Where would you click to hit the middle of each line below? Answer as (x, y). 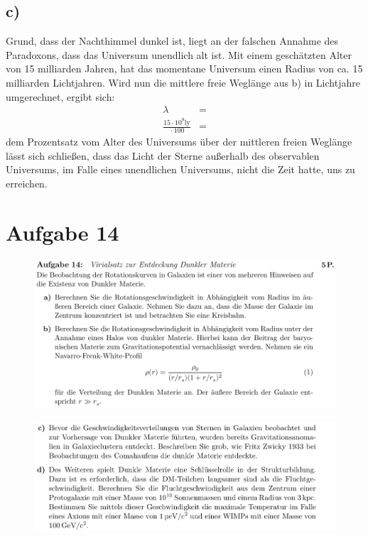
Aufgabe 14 (63, 232)
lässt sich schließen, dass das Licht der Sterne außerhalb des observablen (163, 155)
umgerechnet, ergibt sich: (60, 96)
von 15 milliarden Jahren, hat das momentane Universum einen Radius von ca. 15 (184, 69)
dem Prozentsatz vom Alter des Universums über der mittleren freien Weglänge (179, 141)
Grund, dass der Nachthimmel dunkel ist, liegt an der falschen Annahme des (172, 41)
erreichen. (27, 183)
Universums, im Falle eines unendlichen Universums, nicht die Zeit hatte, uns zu (180, 169)
